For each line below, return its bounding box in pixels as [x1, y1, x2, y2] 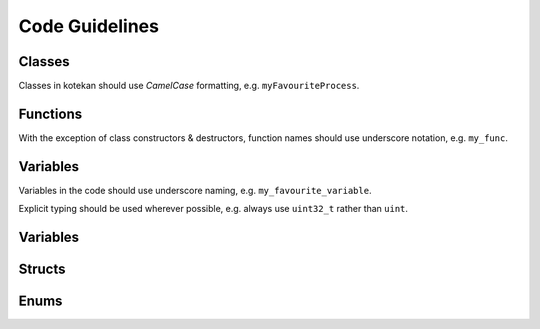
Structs [18, 261, 66, 278]
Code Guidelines [18, 15, 160, 37]
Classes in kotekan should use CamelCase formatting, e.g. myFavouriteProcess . [18, 80, 360, 92]
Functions [18, 105, 83, 122]
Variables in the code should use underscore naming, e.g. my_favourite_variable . [18, 184, 372, 196]
